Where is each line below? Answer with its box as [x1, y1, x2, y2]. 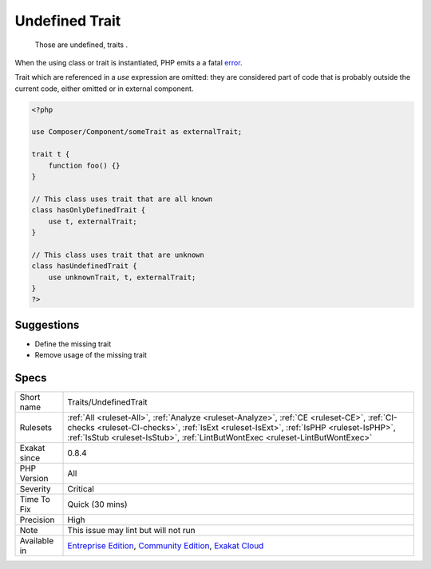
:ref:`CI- [367, 412, 398, 423]
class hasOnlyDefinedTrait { [31, 206, 146, 215]
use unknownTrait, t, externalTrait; [48, 272, 196, 282]
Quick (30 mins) [67, 499, 128, 510]
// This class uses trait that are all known [31, 194, 213, 203]
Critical [67, 484, 95, 495]
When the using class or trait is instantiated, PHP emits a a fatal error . [14, 57, 243, 67]
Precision [19, 515, 55, 526]
